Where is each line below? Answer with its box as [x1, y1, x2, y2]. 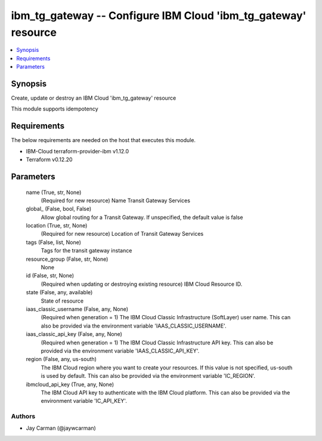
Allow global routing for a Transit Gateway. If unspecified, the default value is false [41, 214, 243, 221]
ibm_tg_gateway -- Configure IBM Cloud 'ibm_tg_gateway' [11, 9, 306, 22]
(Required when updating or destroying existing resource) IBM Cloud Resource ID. [41, 280, 243, 288]
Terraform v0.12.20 [26, 156, 73, 164]
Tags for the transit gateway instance [41, 247, 132, 254]
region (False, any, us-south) [26, 356, 97, 363]
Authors [11, 412, 36, 421]
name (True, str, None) [26, 189, 82, 196]
